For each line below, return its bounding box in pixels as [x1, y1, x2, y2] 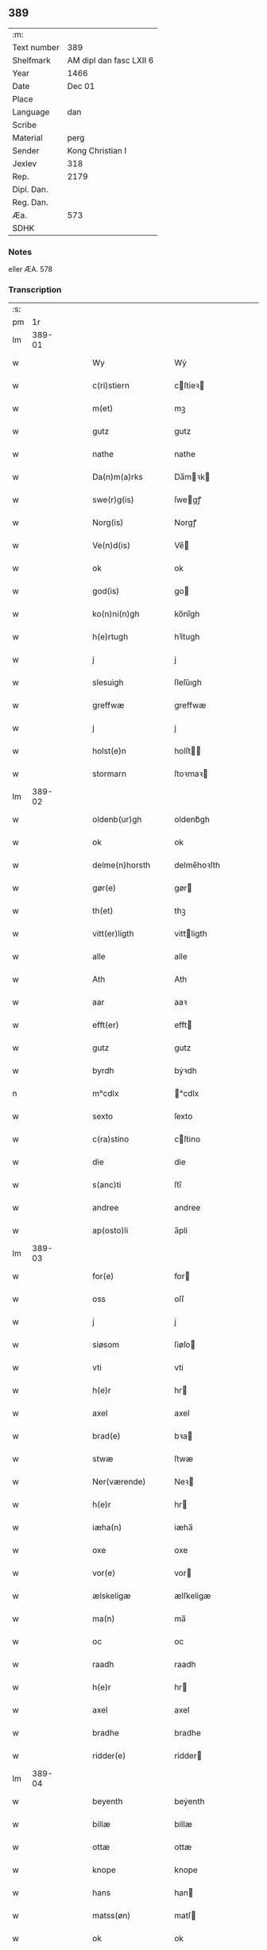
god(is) [92, 585, 120, 597]
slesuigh [92, 677, 125, 688]
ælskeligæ [92, 1590, 131, 1601]
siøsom [92, 1339, 120, 1350]
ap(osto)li [92, 1225, 129, 1236]
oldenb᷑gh [174, 814, 211, 825]
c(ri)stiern [92, 380, 130, 392]
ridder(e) [92, 1751, 126, 1762]
